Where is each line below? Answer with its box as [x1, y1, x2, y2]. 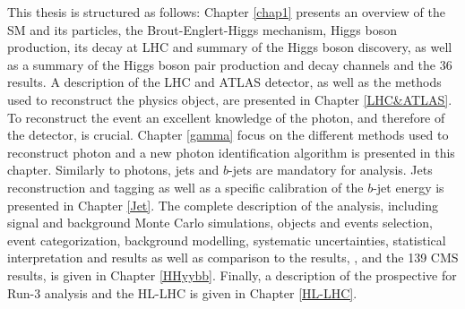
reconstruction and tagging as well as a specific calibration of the [7, 177, 364, 196]
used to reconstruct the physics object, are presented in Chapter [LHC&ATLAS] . [7, 90, 452, 108]
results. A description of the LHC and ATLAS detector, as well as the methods [7, 73, 442, 91]
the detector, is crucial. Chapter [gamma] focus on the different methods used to [7, 125, 449, 144]
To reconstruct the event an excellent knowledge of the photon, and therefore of [7, 107, 445, 126]
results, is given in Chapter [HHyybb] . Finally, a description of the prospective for [7, 265, 457, 284]
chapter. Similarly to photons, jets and [7, 160, 220, 179]
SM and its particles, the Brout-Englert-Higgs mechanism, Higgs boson [7, 20, 397, 39]
